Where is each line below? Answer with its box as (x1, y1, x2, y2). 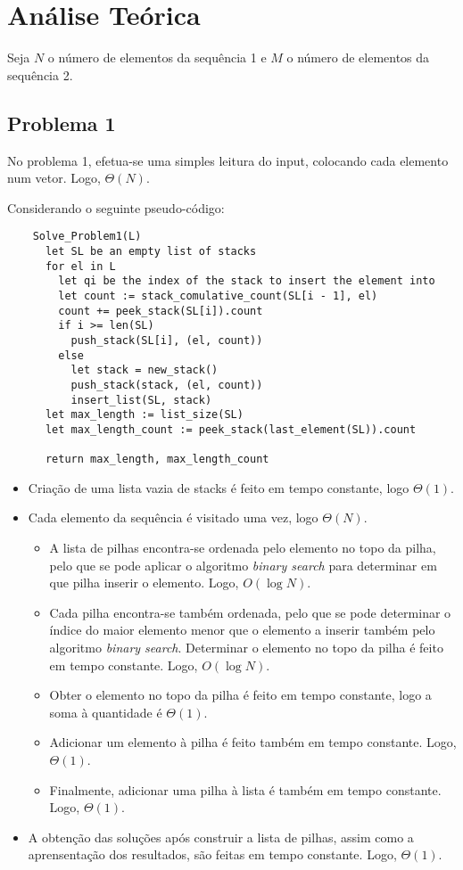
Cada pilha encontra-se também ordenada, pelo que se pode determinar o (49, 603, 451, 621)
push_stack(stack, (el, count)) (70, 378, 263, 391)
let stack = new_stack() (70, 364, 219, 377)
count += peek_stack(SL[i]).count (58, 304, 263, 317)
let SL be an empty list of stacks (45, 244, 257, 258)
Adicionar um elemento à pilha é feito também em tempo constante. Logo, (49, 733, 457, 751)
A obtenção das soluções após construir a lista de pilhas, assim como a (28, 827, 414, 846)
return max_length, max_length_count (45, 453, 269, 466)
